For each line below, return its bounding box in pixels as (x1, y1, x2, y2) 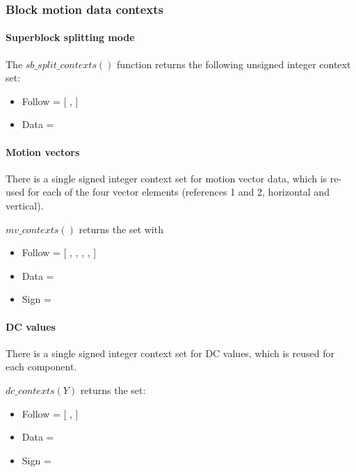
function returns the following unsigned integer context (117, 56, 351, 71)
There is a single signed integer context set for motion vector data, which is (6, 171, 327, 185)
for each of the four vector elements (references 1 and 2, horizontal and (27, 184, 330, 199)
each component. (6, 359, 77, 374)
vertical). (6, 198, 44, 212)
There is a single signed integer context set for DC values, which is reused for (6, 345, 334, 360)
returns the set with (79, 221, 163, 236)
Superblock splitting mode (6, 30, 135, 45)
